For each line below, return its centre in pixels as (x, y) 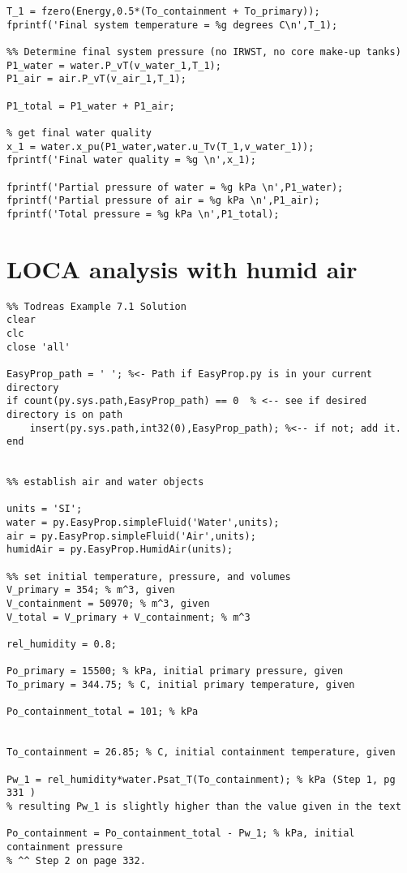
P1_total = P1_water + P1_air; (91, 106)
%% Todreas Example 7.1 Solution (96, 306)
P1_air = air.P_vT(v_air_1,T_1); (96, 79)
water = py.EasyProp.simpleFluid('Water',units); (143, 523)
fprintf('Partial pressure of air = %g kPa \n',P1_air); (163, 201)
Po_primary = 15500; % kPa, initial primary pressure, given (175, 671)
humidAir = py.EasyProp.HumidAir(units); (120, 550)
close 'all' (39, 347)
